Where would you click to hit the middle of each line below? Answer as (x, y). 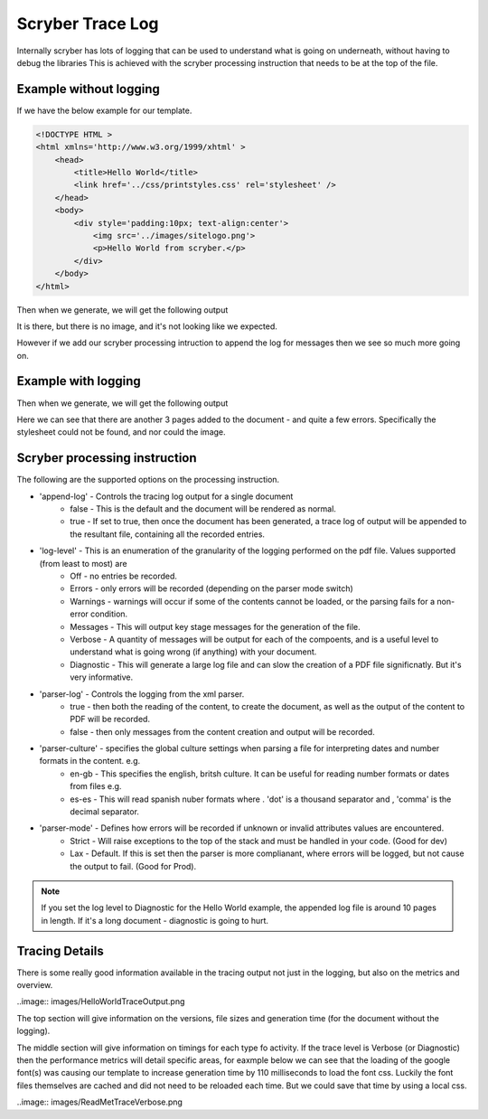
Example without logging (88, 89)
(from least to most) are (83, 563)
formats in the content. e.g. (90, 761)
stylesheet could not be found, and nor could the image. (121, 432)
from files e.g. (96, 786)
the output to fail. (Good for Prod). (133, 866)
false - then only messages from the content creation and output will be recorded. (222, 731)
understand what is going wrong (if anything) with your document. (193, 652)
